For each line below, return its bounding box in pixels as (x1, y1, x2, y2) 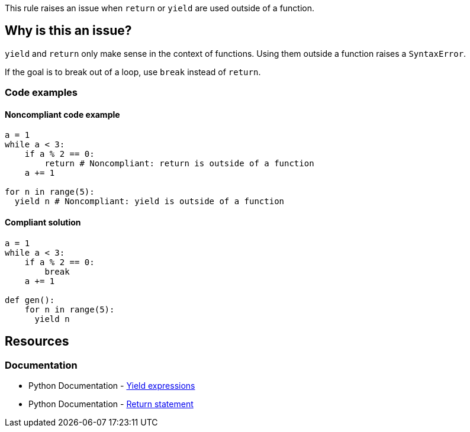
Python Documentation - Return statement (28, 398, 194, 409)
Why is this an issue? (5, 23, 132, 38)
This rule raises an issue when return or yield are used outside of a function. (5, 3, 315, 13)
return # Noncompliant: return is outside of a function (44, 159, 314, 169)
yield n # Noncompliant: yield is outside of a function (14, 196, 285, 207)
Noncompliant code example (5, 109, 120, 120)
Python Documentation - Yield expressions (28, 380, 195, 391)
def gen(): (5, 295, 55, 305)
